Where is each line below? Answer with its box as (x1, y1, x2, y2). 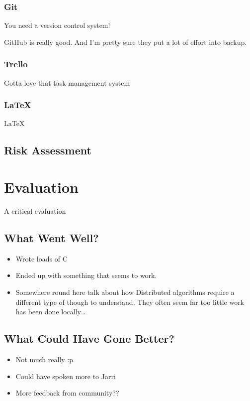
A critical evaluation (4, 205, 66, 216)
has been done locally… (15, 306, 86, 317)
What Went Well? (4, 230, 99, 245)
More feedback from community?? (15, 388, 119, 398)
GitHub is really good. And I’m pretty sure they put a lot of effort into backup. (4, 36, 247, 47)
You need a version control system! (4, 20, 110, 30)
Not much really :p (15, 354, 73, 364)
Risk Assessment (4, 142, 91, 158)
